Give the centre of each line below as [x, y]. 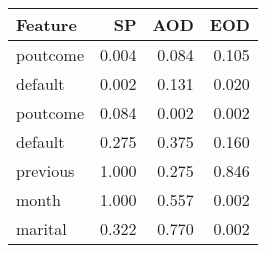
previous [45, 170]
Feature [46, 24]
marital [41, 228]
